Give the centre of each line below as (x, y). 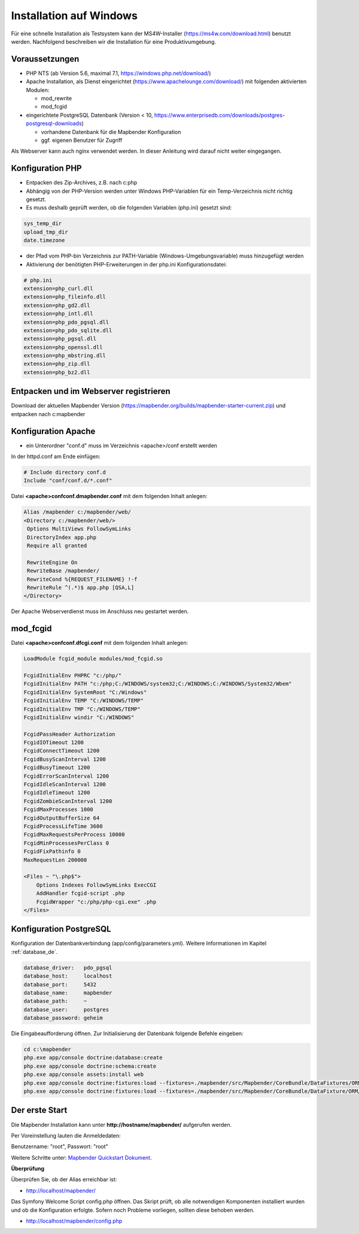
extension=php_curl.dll (59, 288)
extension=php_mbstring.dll (65, 356)
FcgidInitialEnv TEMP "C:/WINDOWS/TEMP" (83, 701)
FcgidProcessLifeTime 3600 (63, 826)
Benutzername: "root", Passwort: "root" (60, 1147)
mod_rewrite (56, 98)
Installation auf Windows (74, 16)
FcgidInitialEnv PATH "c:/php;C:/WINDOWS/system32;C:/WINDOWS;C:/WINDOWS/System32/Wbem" (158, 684)
